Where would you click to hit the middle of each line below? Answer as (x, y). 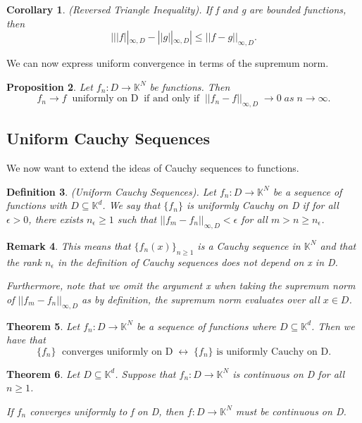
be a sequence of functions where (206, 326)
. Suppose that (145, 373)
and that (338, 245)
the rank (24, 261)
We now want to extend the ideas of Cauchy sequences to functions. (153, 168)
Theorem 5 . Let (43, 326)
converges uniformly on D (118, 352)
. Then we (333, 326)
